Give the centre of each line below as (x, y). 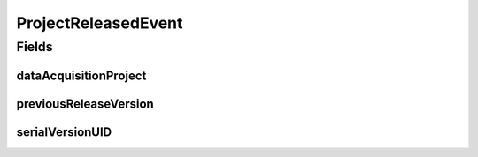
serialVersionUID (64, 132)
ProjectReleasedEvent (100, 23)
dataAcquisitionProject (81, 75)
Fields (35, 47)
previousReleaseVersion (85, 104)
